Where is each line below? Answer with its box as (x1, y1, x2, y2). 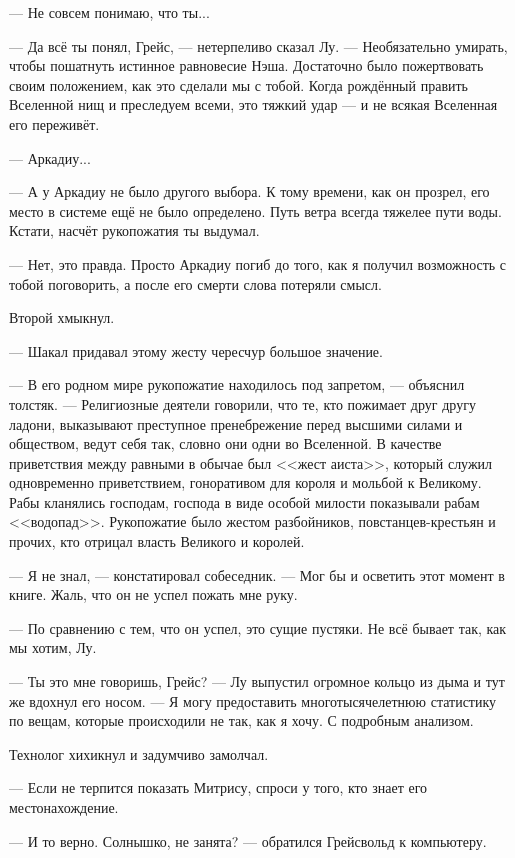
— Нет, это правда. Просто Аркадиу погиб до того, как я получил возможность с (9, 253, 507, 274)
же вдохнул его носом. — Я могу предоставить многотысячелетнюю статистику (9, 690, 497, 711)
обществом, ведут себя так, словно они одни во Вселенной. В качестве (9, 433, 442, 454)
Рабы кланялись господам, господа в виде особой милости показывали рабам (9, 491, 480, 512)
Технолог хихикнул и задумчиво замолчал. (9, 743, 269, 764)
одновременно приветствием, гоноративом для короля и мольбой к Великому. (9, 472, 482, 493)
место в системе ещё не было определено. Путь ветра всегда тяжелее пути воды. (9, 200, 502, 221)
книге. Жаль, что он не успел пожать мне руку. (9, 584, 298, 605)
